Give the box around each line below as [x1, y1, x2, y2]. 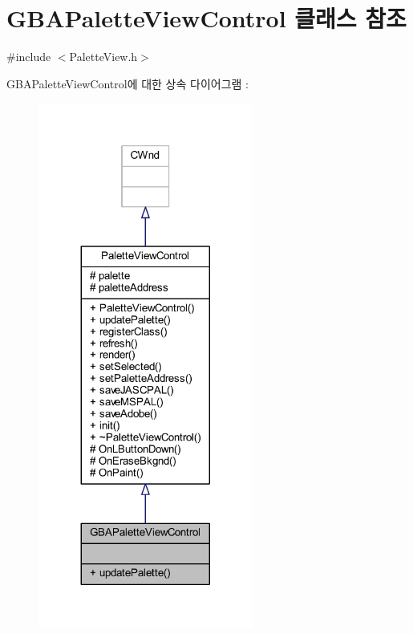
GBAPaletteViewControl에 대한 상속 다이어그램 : [6, 75, 249, 91]
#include [6, 48, 51, 65]
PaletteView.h [69, 48, 138, 65]
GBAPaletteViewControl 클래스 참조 [6, 2, 407, 35]
